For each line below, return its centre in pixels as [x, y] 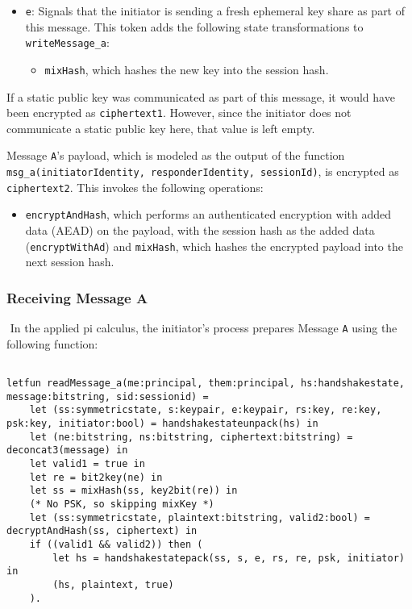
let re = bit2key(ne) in [96, 477]
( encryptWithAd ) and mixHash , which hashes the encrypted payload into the [214, 246]
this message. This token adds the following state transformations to [194, 26]
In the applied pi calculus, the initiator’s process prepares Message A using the [204, 328]
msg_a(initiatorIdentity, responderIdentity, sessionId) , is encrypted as [203, 171]
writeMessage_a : [67, 42]
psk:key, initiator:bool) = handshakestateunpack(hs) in [162, 423]
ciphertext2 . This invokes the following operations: [135, 187]
